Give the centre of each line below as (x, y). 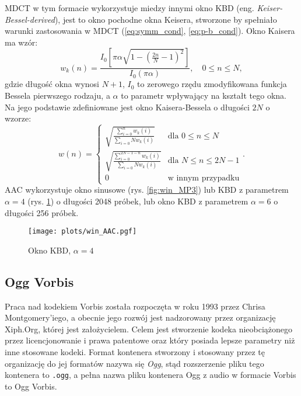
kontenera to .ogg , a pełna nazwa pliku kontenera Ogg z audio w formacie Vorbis (150, 375)
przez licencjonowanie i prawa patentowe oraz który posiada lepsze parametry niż (150, 340)
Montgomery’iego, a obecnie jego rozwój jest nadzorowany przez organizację (140, 317)
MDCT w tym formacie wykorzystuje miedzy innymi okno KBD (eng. (129, 8)
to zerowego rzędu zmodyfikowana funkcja (212, 84)
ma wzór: (21, 42)
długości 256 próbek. (42, 212)
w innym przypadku (204, 178)
